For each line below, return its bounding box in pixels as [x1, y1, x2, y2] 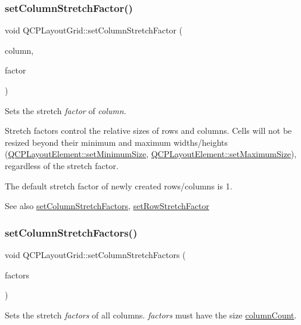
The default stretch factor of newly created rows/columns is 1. [5, 179, 232, 192]
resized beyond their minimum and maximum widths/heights [5, 136, 228, 148]
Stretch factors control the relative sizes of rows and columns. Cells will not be [5, 124, 292, 137]
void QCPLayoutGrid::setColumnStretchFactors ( [5, 248, 186, 260]
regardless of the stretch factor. [5, 159, 119, 171]
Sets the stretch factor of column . [5, 104, 126, 116]
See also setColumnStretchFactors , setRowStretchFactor [5, 200, 209, 212]
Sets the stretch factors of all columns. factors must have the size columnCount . [5, 308, 297, 321]
